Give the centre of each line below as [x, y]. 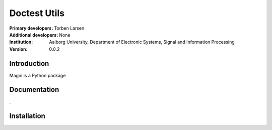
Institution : [21, 42]
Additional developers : [34, 35]
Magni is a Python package [38, 75]
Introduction [29, 63]
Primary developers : [31, 28]
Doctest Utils [37, 13]
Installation [27, 116]
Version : [18, 49]
